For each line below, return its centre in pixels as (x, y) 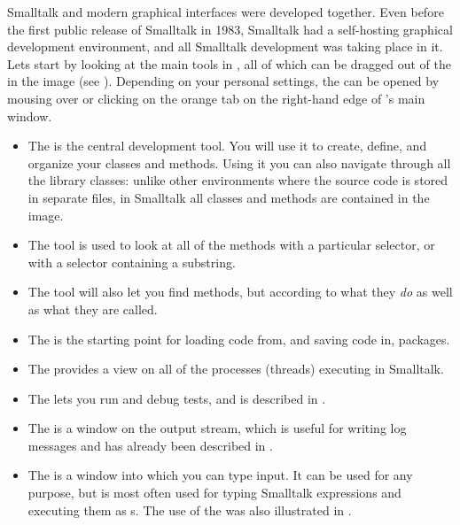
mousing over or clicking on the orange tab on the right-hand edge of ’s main (216, 98)
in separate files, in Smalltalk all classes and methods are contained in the (229, 197)
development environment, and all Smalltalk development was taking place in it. (225, 46)
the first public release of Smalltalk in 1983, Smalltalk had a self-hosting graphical (230, 29)
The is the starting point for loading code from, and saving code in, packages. (239, 339)
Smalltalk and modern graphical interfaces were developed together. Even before (226, 12)
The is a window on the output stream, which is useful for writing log (217, 428)
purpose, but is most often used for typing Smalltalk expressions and (214, 493)
